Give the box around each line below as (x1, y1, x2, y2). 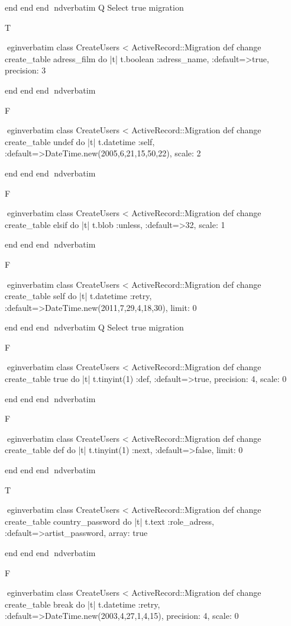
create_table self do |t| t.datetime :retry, (5, 290, 152, 302)
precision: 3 (5, 64, 46, 76)
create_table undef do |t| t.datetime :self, (5, 135, 155, 147)
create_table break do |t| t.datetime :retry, (5, 598, 160, 610)
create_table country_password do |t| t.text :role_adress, (5, 515, 215, 527)
